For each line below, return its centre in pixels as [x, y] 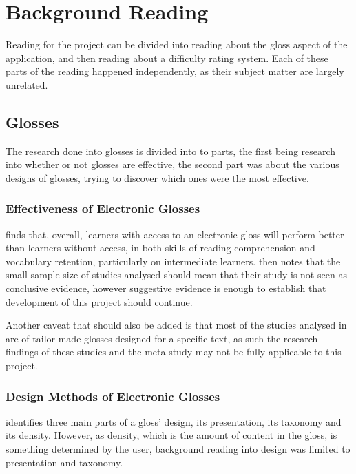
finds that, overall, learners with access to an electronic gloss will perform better [175, 234]
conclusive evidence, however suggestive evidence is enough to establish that [166, 288]
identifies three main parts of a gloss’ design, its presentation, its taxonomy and [174, 421]
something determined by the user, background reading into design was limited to [178, 449]
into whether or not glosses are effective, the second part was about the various [172, 164]
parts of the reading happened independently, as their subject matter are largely [175, 71]
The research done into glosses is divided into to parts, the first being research [171, 151]
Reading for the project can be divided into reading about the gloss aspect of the [177, 44]
